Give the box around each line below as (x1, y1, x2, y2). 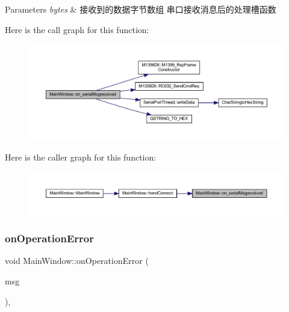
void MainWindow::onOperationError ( (5, 254, 149, 267)
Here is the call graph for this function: (5, 23, 149, 35)
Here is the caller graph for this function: (5, 151, 157, 164)
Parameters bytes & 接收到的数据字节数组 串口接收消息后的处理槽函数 (5, 3, 276, 15)
